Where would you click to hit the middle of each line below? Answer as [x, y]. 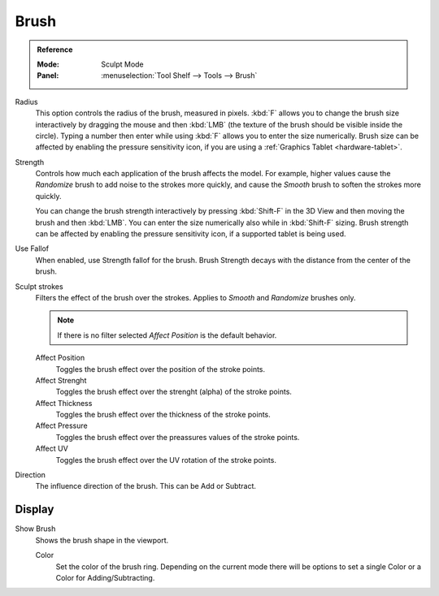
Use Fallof [32, 248]
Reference [55, 50]
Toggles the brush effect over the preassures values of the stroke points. [178, 437]
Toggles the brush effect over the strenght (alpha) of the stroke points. [174, 392]
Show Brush [35, 529]
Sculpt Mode [122, 64]
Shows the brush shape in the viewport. [102, 540]
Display [35, 510]
